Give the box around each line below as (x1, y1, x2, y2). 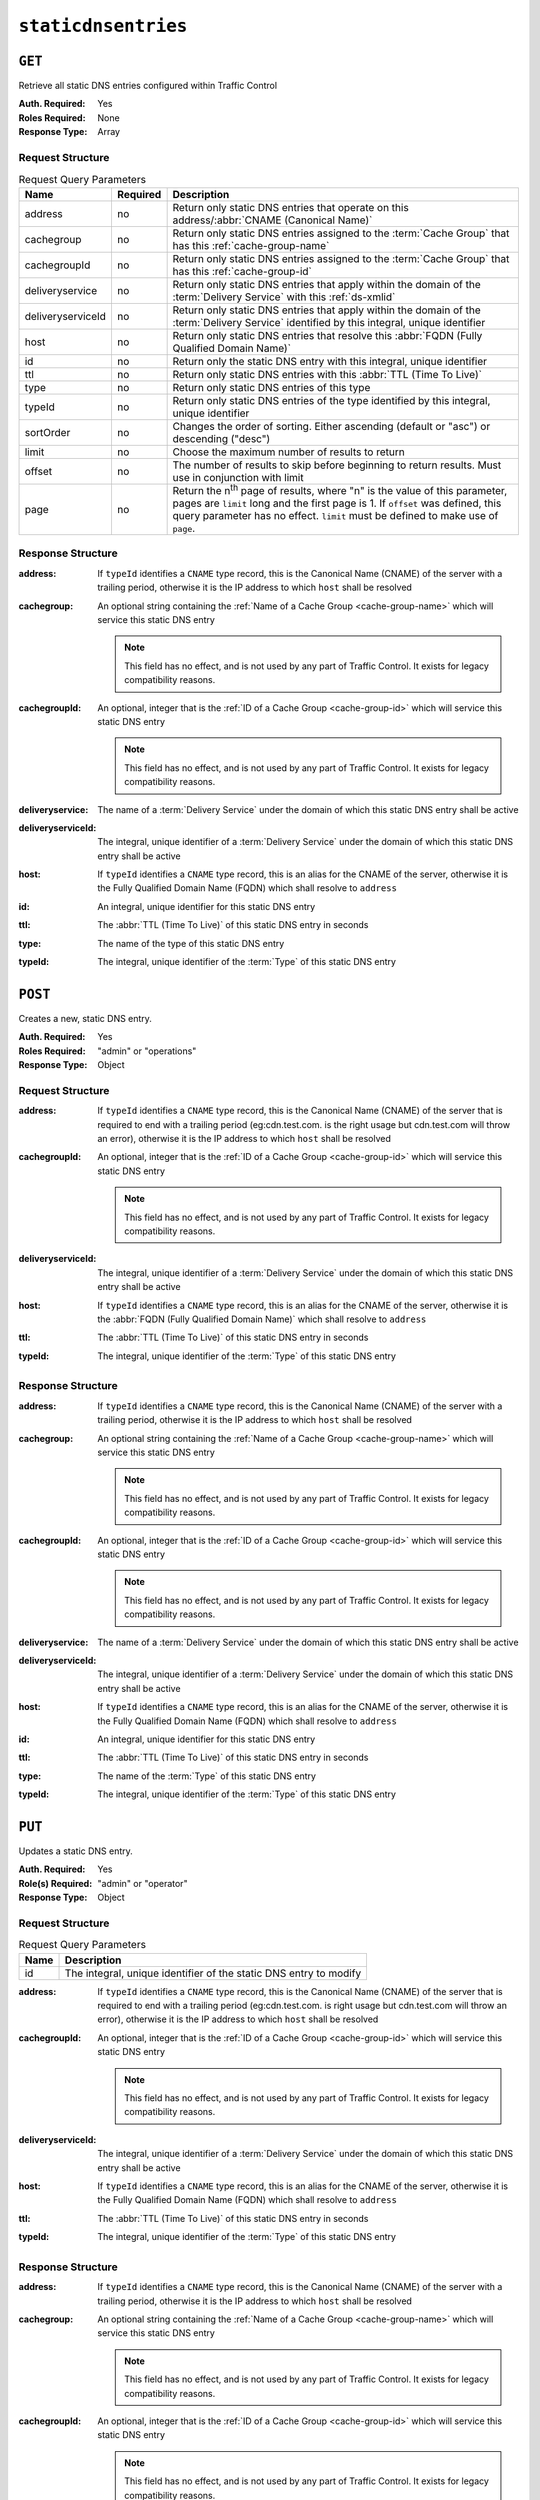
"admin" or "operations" (97, 1045, 197, 1057)
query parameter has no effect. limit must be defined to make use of (172, 509, 499, 523)
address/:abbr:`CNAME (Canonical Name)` (172, 213, 373, 227)
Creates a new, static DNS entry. (18, 1012, 152, 1024)
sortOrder (24, 425, 71, 439)
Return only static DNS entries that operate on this (172, 200, 409, 214)
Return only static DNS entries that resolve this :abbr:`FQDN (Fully (172, 328, 483, 342)
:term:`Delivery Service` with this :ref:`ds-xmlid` (172, 290, 396, 304)
